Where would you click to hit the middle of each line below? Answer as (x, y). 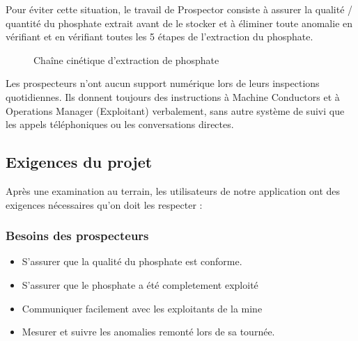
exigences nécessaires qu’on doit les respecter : (104, 204)
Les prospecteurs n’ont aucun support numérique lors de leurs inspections (163, 83)
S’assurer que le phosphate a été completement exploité (140, 284)
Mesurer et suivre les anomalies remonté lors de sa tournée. (148, 332)
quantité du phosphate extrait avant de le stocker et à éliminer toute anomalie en (179, 23)
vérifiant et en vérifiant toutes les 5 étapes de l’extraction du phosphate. (159, 37)
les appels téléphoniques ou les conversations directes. (120, 124)
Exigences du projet (79, 162)
